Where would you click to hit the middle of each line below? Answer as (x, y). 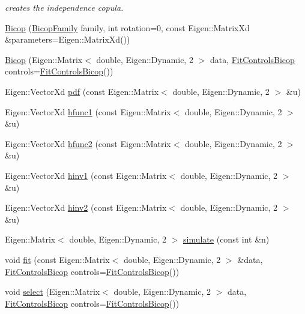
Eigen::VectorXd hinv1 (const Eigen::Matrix (86, 175)
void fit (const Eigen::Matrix (57, 259)
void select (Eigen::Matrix (53, 291)
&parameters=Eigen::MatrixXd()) (68, 39)
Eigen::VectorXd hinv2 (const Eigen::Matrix (86, 207)
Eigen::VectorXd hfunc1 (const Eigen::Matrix (88, 111)
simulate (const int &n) (226, 239)
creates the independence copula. (64, 7)
